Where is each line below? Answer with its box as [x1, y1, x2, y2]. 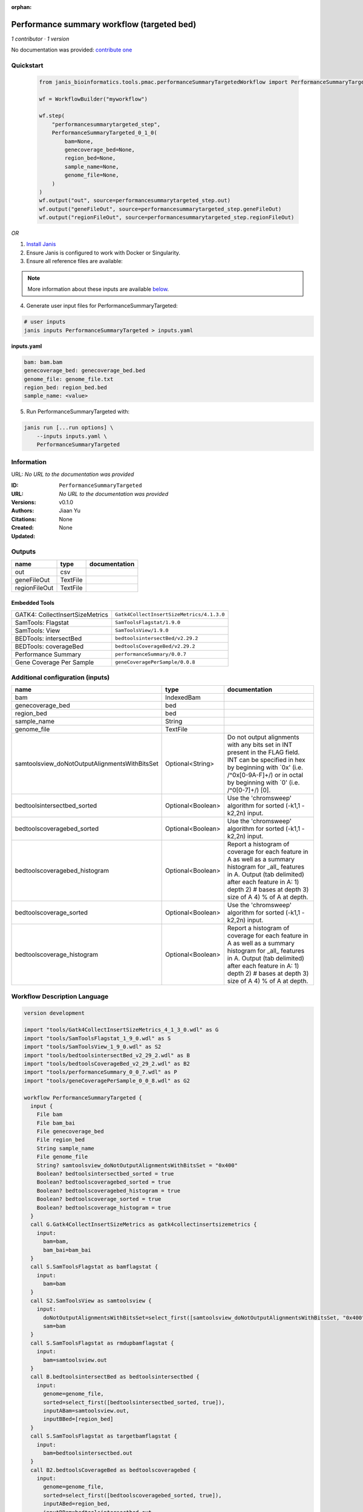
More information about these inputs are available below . [27, 285, 169, 293]
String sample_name [36, 1145, 95, 1152]
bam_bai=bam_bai [43, 1246, 91, 1253]
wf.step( [39, 112, 65, 119]
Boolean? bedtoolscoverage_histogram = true [36, 1204, 171, 1211]
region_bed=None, [64, 155, 116, 161]
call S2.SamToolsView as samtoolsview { [30, 1297, 152, 1304]
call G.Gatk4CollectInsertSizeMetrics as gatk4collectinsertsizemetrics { [30, 1221, 257, 1228]
